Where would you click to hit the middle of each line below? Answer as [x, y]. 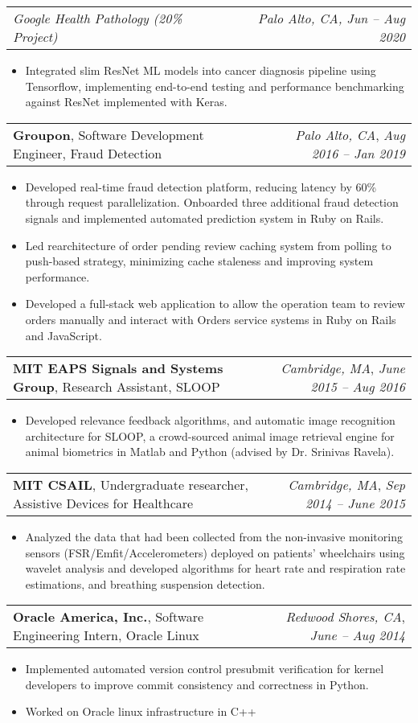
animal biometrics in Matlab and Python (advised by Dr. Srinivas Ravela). [210, 452]
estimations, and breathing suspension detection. [145, 583]
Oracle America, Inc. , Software [109, 617]
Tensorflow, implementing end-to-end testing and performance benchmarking [215, 86]
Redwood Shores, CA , [345, 617]
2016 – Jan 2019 [358, 153]
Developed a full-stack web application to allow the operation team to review [215, 304]
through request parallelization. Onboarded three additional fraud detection [212, 202]
